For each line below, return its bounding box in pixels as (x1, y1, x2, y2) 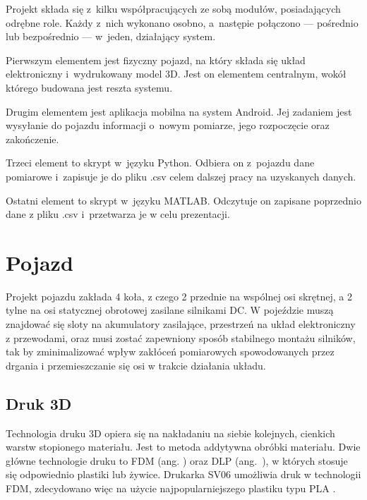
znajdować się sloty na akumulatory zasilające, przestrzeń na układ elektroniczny (6, 317, 356, 331)
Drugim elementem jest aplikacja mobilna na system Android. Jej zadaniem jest (6, 104, 352, 118)
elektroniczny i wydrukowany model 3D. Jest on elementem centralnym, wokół (6, 66, 347, 81)
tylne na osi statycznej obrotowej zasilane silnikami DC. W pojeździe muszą (6, 303, 334, 317)
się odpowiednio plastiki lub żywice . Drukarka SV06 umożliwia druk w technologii (6, 467, 361, 482)
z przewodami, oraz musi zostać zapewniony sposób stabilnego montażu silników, (6, 330, 356, 345)
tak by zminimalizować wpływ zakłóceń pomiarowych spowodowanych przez (6, 344, 335, 359)
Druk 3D (6, 392, 72, 414)
